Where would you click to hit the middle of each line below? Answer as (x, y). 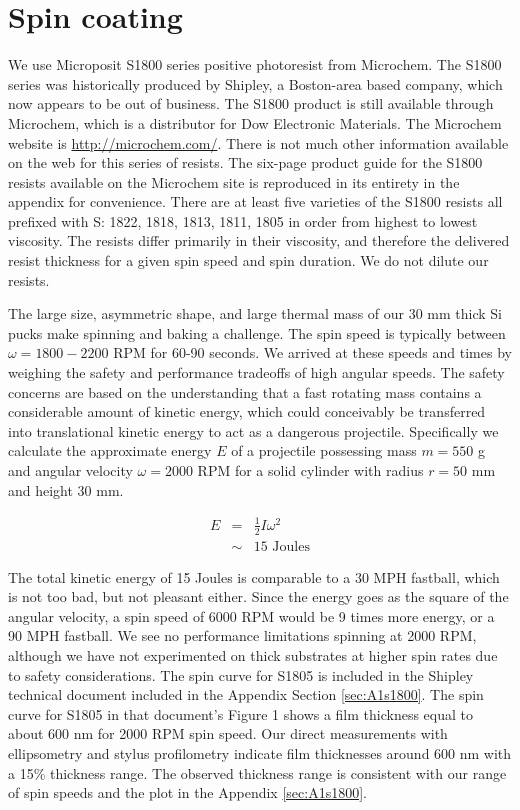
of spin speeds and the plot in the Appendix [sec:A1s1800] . (187, 792)
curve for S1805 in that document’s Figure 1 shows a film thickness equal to (241, 713)
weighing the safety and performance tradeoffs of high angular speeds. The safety (256, 372)
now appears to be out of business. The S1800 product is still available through (251, 103)
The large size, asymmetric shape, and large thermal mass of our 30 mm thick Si (255, 313)
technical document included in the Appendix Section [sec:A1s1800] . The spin (246, 694)
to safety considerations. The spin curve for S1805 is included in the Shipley (241, 674)
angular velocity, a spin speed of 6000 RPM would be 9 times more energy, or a (251, 615)
